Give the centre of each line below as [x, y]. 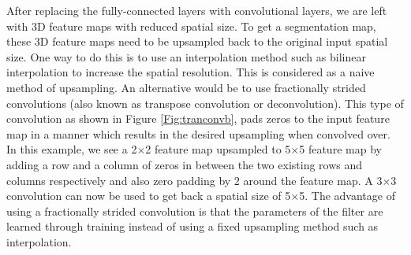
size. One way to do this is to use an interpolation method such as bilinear [186, 56]
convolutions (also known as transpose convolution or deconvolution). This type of [205, 103]
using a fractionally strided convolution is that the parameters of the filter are [195, 211]
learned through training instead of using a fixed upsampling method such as [192, 226]
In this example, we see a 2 [72, 149]
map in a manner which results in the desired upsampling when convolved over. [198, 133]
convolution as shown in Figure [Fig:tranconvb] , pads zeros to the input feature [198, 118]
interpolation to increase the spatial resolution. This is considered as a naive [191, 72]
